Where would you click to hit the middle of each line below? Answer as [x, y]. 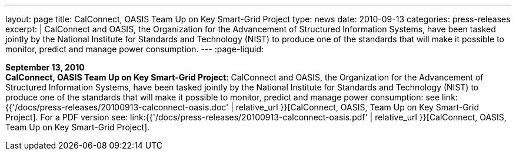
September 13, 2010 [45, 67]
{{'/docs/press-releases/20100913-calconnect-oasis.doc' [117, 107]
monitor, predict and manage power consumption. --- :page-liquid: [135, 49]
